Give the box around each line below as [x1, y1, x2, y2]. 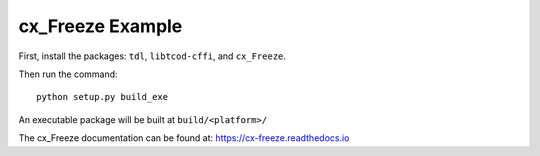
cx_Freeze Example [18, 15, 183, 37]
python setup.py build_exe [36, 91, 169, 103]
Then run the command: [18, 68, 119, 80]
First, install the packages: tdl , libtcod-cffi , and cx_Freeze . [18, 50, 287, 62]
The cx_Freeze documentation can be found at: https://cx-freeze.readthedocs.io [18, 132, 350, 144]
